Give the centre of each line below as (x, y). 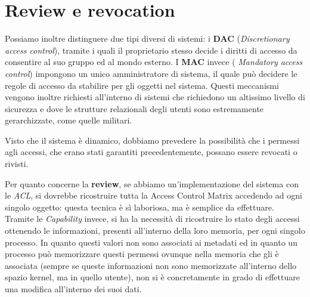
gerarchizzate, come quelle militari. (69, 120)
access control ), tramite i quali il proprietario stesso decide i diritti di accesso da (151, 50)
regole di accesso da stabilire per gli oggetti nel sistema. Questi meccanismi (142, 85)
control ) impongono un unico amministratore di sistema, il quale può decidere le (151, 73)
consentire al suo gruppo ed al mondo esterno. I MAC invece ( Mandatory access (154, 62)
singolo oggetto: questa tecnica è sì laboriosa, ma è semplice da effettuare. (139, 207)
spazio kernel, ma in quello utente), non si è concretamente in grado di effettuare (152, 277)
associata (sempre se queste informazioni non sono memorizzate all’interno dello (151, 265)
